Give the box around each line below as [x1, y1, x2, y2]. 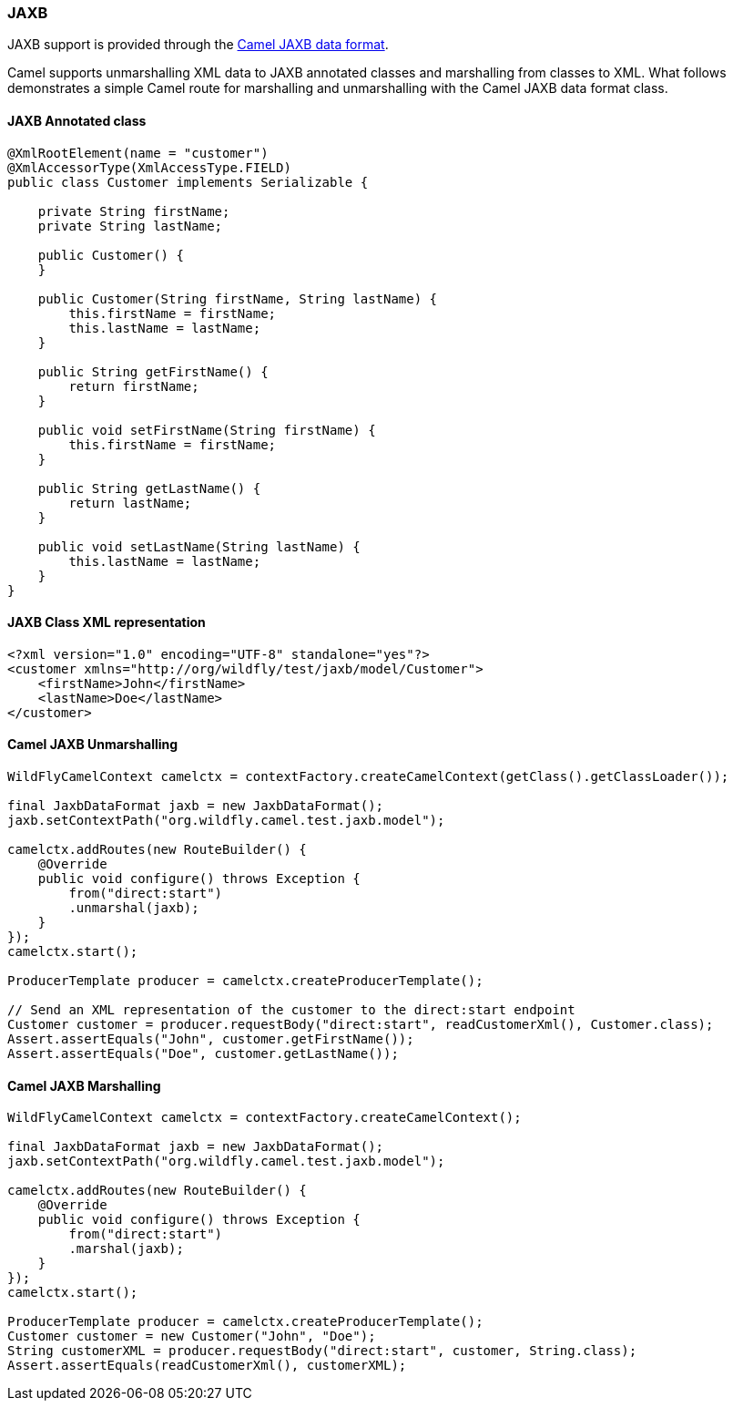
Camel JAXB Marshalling [7, 1077, 161, 1094]
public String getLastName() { [37, 480, 261, 496]
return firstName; [68, 378, 199, 394]
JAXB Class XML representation [7, 614, 206, 631]
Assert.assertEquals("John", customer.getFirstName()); [7, 1032, 414, 1047]
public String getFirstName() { [37, 364, 269, 379]
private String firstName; [37, 203, 230, 219]
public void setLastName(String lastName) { [37, 539, 361, 554]
